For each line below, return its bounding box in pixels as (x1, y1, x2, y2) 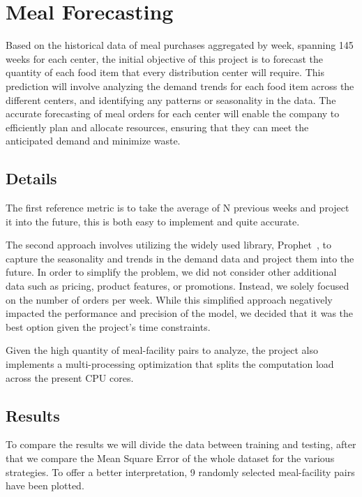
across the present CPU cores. (6, 370, 134, 385)
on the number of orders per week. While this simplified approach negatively (6, 292, 333, 306)
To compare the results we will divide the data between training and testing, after (6, 437, 356, 452)
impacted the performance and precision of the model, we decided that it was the (6, 306, 354, 320)
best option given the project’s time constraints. (6, 319, 211, 334)
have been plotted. (6, 478, 84, 493)
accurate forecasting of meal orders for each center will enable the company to (6, 106, 340, 121)
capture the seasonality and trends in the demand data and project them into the (6, 251, 354, 265)
